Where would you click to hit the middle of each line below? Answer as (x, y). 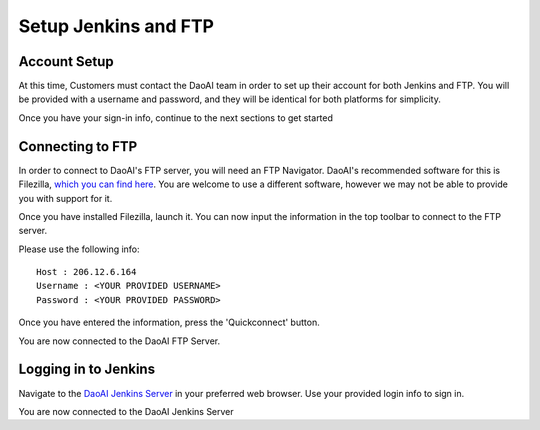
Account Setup (66, 61)
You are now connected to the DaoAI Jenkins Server (126, 411)
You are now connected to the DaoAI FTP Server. (119, 341)
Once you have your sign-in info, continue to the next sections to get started (176, 117)
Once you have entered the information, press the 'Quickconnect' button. (169, 322)
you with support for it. (65, 198)
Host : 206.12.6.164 (86, 272)
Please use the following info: (79, 249)
